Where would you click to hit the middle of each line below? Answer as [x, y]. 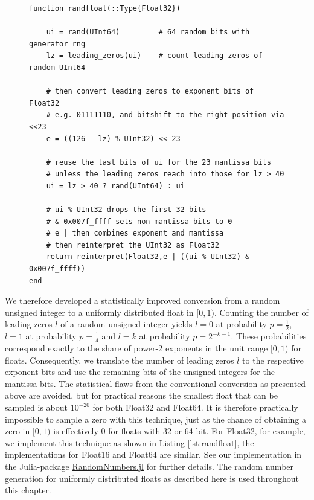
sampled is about [36, 407]
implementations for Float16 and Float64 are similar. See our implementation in [153, 454]
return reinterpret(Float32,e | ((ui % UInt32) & [148, 257]
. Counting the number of [261, 312]
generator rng [57, 44]
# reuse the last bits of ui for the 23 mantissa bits [159, 162]
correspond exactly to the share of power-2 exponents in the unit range [136, 348]
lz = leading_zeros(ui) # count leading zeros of [154, 56]
